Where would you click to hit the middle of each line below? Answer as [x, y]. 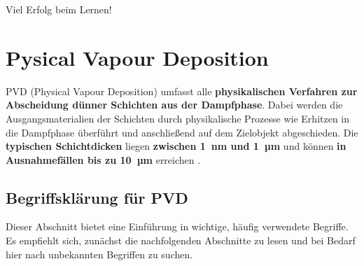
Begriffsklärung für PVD [97, 197]
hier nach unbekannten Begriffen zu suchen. [99, 254]
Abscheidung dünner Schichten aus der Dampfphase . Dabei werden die [174, 105]
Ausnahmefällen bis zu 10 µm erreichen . [103, 159]
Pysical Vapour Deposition [137, 57]
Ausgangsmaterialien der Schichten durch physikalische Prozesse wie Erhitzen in [178, 118]
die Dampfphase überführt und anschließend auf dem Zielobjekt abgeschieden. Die [182, 132]
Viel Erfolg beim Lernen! [59, 9]
